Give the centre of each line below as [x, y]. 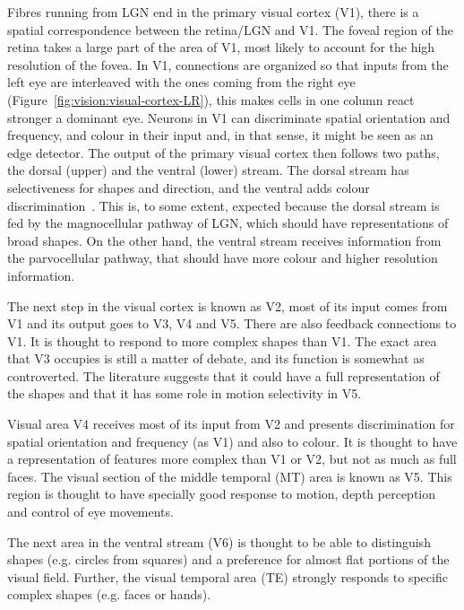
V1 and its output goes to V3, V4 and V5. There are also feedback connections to [232, 323]
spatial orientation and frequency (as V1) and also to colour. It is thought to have [232, 441]
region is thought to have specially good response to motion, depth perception [222, 494]
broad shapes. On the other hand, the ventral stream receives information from [224, 240]
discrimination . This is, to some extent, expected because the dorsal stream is [223, 205]
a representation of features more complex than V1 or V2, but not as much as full [232, 459]
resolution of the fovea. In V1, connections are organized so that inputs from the [228, 64]
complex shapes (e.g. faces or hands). [109, 594]
